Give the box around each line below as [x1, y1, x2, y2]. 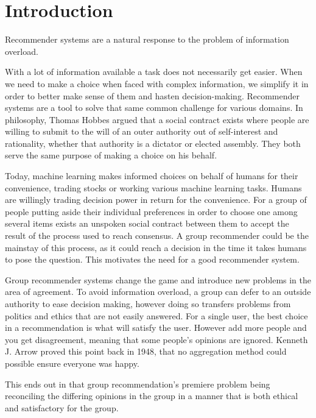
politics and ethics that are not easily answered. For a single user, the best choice [5, 309, 308, 322]
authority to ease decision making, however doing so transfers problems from [5, 297, 291, 310]
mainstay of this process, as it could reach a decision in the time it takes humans [5, 241, 307, 253]
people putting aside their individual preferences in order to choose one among [5, 205, 298, 218]
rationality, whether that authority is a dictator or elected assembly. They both [5, 136, 301, 149]
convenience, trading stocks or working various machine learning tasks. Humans [5, 181, 302, 194]
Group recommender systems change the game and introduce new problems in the [5, 273, 312, 286]
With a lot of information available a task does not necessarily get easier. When [5, 65, 303, 78]
